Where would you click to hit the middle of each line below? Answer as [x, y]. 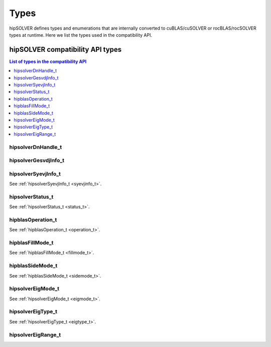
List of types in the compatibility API [48, 61]
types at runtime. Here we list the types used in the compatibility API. [81, 35]
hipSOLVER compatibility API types [65, 50]
